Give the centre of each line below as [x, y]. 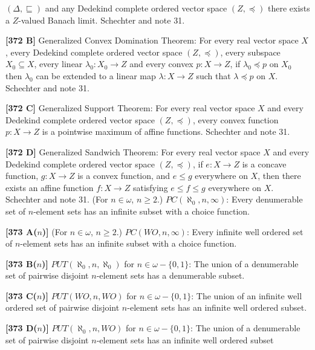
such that [213, 75]
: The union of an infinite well [247, 295]
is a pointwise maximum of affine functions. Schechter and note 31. [166, 131]
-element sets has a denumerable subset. [170, 275]
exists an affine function [50, 187]
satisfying [150, 187]
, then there [279, 176]
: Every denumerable [265, 199]
